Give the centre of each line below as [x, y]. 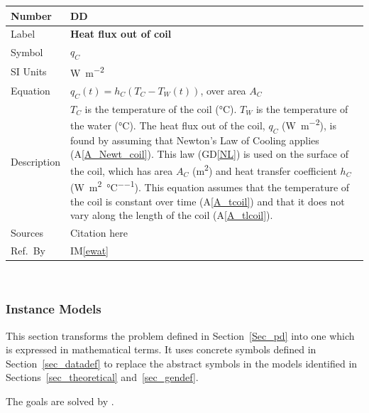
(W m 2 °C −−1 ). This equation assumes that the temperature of [210, 186]
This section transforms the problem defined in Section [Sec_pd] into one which [180, 335]
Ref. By [28, 250]
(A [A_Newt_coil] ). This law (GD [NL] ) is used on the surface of [209, 154]
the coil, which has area [121, 170]
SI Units [29, 71]
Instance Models [54, 309]
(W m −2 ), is [309, 124]
